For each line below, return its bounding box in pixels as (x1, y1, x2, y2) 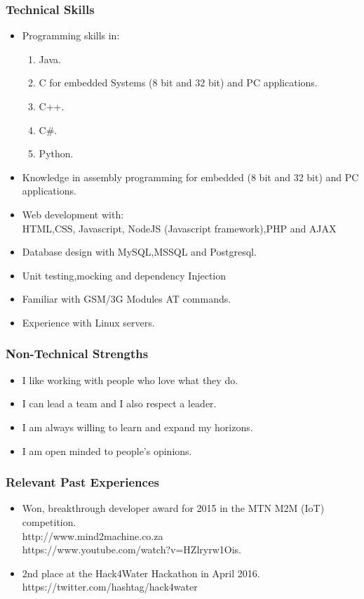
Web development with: (22, 206, 124, 221)
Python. (39, 146, 74, 161)
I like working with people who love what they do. (22, 372, 238, 387)
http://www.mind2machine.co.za (22, 528, 163, 543)
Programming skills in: (22, 28, 120, 43)
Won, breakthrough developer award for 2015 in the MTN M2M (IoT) (22, 501, 325, 515)
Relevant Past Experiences (6, 473, 159, 491)
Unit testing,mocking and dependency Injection (22, 268, 227, 282)
